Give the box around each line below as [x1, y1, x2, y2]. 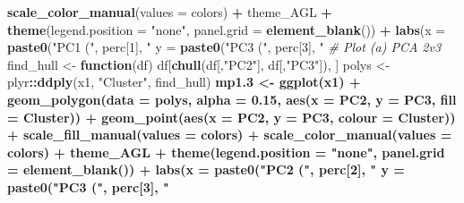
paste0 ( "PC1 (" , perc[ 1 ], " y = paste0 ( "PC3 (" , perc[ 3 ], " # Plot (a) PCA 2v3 [7, 38, 442, 56]
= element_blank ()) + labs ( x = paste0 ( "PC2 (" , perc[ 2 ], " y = [7, 160, 405, 179]
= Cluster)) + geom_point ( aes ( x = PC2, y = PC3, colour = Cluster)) [7, 107, 456, 126]
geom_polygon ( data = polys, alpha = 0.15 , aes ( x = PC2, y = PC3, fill [7, 89, 457, 108]
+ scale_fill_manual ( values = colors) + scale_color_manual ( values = [7, 125, 452, 144]
